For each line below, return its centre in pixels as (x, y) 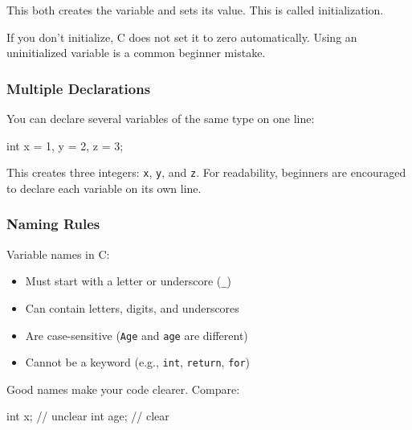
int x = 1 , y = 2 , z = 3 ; (65, 145)
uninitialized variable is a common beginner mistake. (136, 53)
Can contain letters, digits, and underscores (132, 307)
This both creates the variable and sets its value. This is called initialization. (195, 10)
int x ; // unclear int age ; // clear (88, 416)
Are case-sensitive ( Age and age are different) (137, 335)
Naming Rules (53, 224)
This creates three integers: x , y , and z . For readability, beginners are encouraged (206, 172)
